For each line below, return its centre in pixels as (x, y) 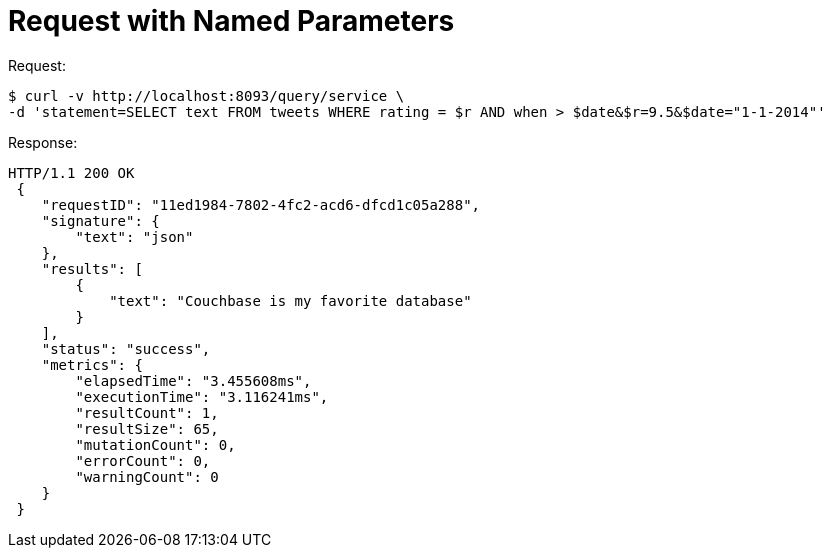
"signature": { (100, 220)
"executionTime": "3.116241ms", (202, 396)
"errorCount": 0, (143, 460)
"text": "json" (134, 236)
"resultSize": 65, (147, 428)
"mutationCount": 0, (155, 444)
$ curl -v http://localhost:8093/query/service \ (206, 95)
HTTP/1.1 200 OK (71, 172)
